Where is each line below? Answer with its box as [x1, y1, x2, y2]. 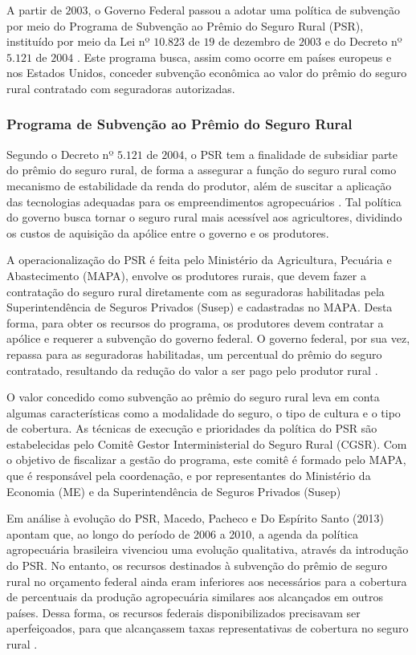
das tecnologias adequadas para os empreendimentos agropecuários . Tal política [6, 193, 402, 210]
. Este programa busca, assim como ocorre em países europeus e [76, 48, 392, 65]
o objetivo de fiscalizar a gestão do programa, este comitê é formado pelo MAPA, [6, 451, 406, 468]
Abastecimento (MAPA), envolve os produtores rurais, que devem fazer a [6, 266, 366, 283]
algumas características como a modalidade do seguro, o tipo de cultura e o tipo [6, 404, 401, 421]
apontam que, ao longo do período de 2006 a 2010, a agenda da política [6, 525, 358, 542]
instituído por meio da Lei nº [6, 33, 150, 50]
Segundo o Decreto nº [6, 145, 114, 162]
